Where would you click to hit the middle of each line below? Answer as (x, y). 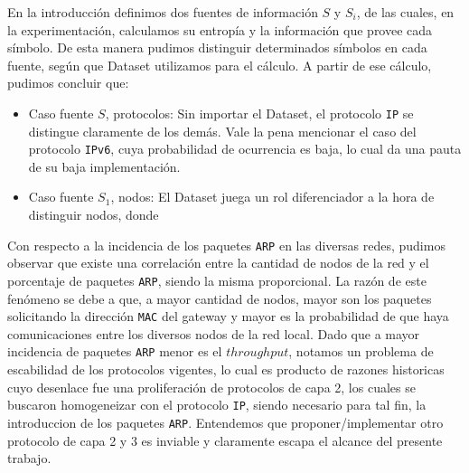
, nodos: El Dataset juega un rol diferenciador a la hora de (272, 197)
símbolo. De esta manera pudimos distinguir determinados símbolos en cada (217, 47)
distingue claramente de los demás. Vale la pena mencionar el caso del (222, 131)
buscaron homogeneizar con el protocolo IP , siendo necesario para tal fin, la (217, 405)
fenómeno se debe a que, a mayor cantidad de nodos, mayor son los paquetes (220, 298)
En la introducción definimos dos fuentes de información (163, 12)
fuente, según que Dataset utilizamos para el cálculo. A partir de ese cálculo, (220, 65)
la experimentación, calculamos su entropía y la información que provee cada (220, 29)
